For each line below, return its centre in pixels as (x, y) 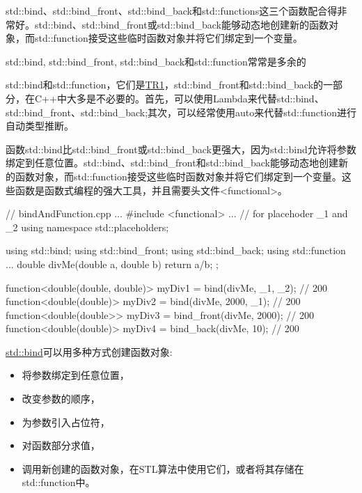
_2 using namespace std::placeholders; (87, 227)
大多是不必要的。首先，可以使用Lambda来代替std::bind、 (195, 98)
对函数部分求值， (61, 445)
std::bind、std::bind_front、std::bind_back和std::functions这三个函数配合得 (172, 10)
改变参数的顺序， (61, 399)
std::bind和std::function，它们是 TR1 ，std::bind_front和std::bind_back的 (165, 85)
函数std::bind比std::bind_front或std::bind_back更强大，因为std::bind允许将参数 (181, 149)
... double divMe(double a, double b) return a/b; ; (112, 264)
